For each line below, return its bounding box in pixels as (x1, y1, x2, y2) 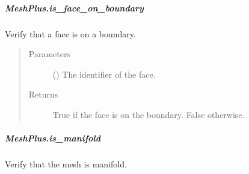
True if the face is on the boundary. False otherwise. (52, 108, 245, 120)
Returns (28, 88, 58, 101)
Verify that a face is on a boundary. (5, 27, 136, 40)
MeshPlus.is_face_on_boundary (5, 1, 144, 14)
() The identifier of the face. (52, 67, 156, 80)
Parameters (28, 48, 70, 60)
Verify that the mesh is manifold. (5, 158, 127, 170)
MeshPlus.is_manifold (5, 132, 101, 144)
